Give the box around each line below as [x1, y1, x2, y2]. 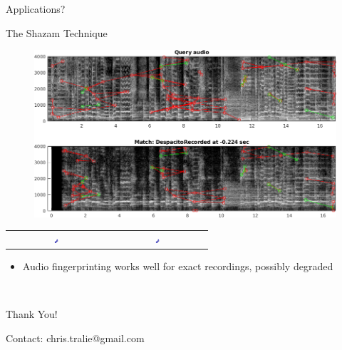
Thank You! [6, 307, 58, 321]
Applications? [6, 1, 66, 16]
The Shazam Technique [6, 25, 108, 40]
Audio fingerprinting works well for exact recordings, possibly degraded [22, 259, 333, 274]
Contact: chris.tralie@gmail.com [6, 331, 145, 346]
